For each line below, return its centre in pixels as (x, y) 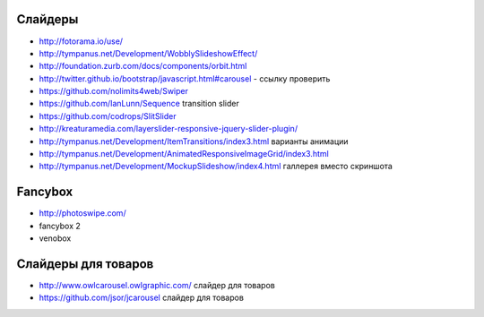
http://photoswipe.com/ (82, 213)
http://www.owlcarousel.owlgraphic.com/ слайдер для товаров (157, 286)
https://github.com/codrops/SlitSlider (108, 116)
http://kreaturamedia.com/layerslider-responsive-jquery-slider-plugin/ (169, 129)
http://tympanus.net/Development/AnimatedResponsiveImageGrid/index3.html (184, 154)
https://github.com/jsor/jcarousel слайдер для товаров (141, 298)
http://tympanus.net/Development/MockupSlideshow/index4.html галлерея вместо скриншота (216, 167)
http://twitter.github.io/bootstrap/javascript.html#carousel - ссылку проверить (185, 78)
